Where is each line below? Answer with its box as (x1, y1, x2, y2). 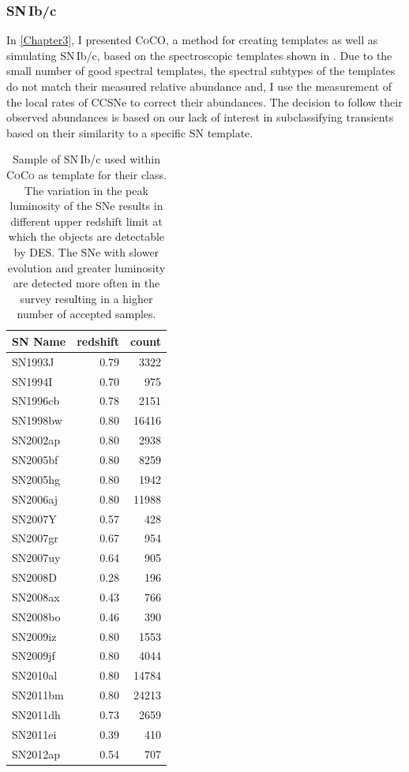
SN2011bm (12, 687, 64, 703)
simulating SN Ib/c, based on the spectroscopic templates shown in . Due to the (6, 47, 392, 63)
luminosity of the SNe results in (9, 197, 163, 214)
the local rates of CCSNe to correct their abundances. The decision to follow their (6, 93, 403, 110)
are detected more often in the (13, 275, 160, 291)
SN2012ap (12, 745, 61, 762)
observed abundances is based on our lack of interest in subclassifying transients (6, 109, 394, 126)
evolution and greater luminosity (7, 259, 166, 275)
